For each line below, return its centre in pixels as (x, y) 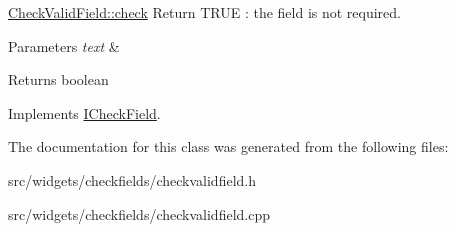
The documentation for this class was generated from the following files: (228, 146)
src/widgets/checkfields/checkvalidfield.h (132, 179)
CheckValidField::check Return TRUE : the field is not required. (205, 12)
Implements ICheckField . (84, 112)
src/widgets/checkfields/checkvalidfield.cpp (139, 213)
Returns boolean (58, 79)
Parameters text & (64, 45)
